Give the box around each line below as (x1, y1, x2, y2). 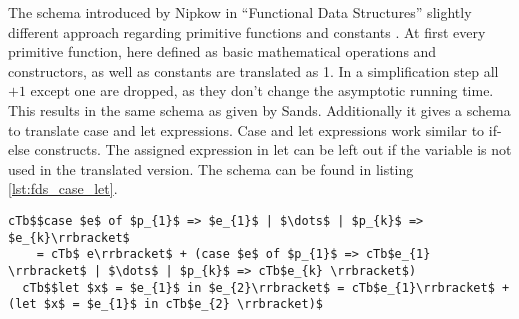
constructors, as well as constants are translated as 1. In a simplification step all (8, 60, 499, 81)
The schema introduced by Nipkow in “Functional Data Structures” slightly (8, 2, 472, 22)
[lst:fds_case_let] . (8, 178, 118, 199)
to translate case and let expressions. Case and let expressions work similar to (8, 119, 485, 140)
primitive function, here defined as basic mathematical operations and (8, 41, 437, 62)
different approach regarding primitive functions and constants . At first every (8, 21, 486, 42)
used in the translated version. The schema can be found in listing (8, 158, 414, 179)
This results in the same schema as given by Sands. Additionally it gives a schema (8, 99, 511, 120)
